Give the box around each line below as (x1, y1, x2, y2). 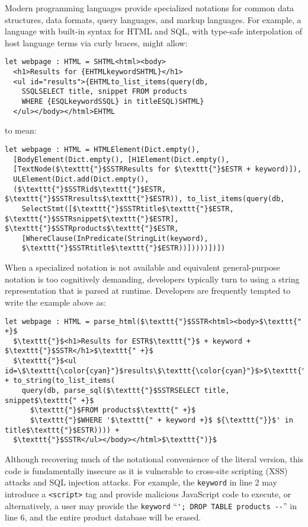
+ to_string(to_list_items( (5, 376, 115, 385)
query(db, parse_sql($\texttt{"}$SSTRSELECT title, (21, 386, 230, 395)
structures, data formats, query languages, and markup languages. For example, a (5, 13, 301, 26)
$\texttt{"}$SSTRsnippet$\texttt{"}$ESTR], (5, 214, 179, 223)
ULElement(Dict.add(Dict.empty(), (13, 174, 149, 183)
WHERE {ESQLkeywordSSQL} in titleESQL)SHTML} (21, 97, 204, 106)
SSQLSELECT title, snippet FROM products (21, 87, 187, 96)
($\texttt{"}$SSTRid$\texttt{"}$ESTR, (13, 185, 166, 193)
